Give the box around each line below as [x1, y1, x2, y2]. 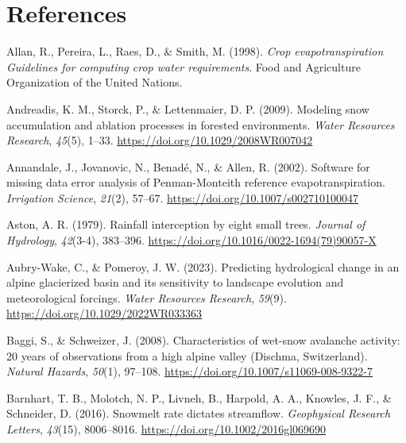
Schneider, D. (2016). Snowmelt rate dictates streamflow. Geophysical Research [6, 405, 391, 422]
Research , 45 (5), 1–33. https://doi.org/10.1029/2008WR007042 [6, 132, 313, 148]
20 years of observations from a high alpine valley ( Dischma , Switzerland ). [6, 347, 368, 364]
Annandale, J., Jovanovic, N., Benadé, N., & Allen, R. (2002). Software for [6, 158, 370, 175]
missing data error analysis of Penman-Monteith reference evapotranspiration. [6, 174, 385, 191]
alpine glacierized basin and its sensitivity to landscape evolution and [6, 274, 344, 291]
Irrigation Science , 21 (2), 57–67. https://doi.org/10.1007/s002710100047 [6, 189, 358, 206]
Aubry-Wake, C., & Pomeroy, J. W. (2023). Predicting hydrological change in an [6, 258, 400, 275]
